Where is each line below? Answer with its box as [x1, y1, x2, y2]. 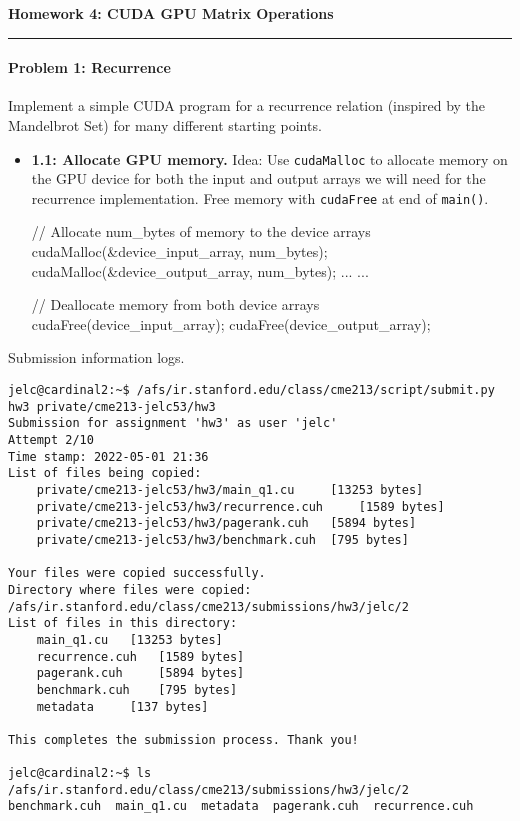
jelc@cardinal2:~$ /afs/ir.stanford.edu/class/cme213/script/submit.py [8, 383, 495, 398]
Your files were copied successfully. [8, 566, 266, 581]
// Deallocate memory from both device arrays [31, 294, 320, 315]
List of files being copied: [8, 466, 202, 481]
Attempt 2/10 [8, 433, 94, 448]
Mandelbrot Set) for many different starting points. [8, 114, 322, 135]
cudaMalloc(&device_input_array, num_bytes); [31, 241, 328, 262]
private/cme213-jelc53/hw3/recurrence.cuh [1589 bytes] [36, 499, 445, 514]
